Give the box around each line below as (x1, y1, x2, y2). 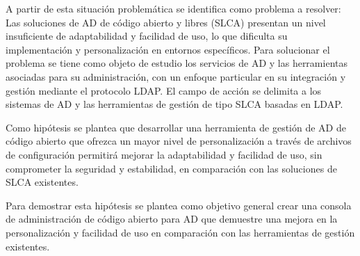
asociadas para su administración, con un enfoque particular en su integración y (6, 69, 346, 83)
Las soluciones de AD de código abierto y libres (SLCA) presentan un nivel (6, 15, 326, 29)
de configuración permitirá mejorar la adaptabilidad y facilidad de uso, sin (6, 147, 322, 161)
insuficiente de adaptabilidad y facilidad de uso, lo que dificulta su (6, 29, 288, 43)
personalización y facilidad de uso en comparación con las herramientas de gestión (6, 225, 355, 239)
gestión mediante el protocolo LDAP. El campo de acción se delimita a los (6, 83, 322, 97)
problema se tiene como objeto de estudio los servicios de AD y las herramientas (6, 56, 347, 70)
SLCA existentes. (6, 175, 79, 189)
